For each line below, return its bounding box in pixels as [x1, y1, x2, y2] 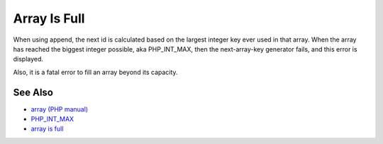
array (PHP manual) [30, 104, 89, 113]
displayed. [13, 55, 44, 64]
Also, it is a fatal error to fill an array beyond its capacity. [13, 68, 178, 76]
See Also [13, 86, 53, 98]
